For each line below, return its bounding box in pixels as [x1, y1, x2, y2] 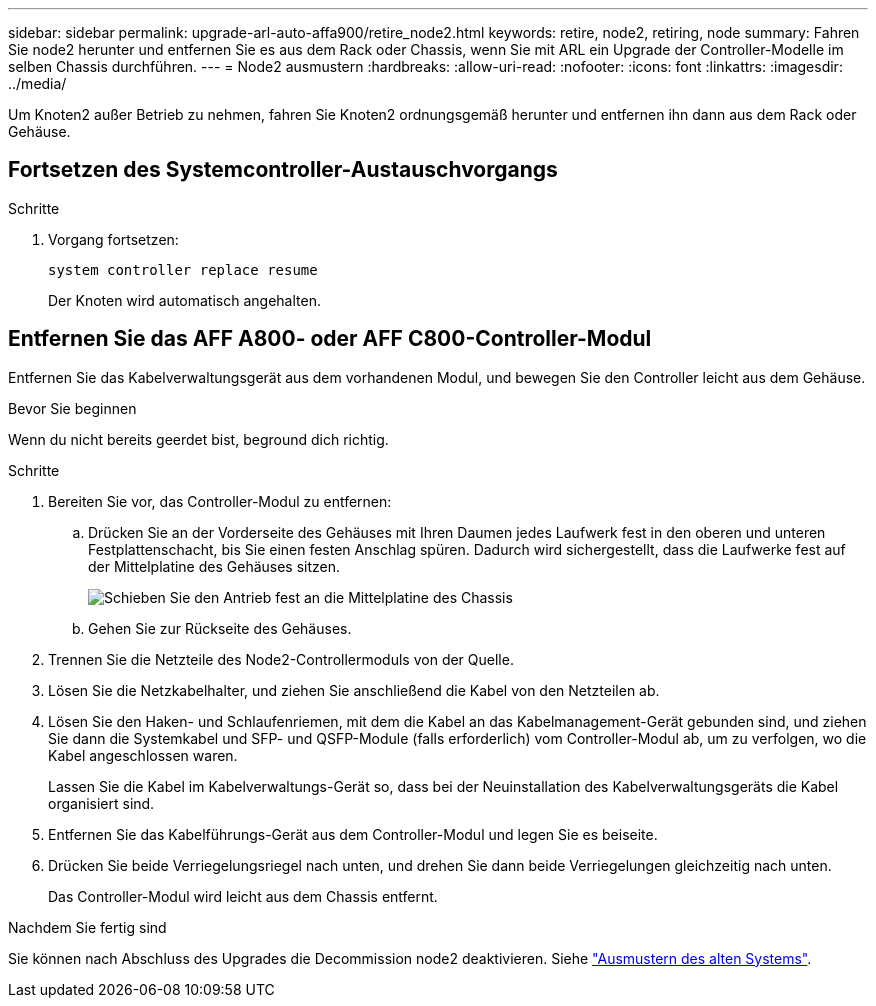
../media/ [8, 75, 67, 92]
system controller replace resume [48, 261, 318, 278]
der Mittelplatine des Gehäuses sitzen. [88, 557, 341, 575]
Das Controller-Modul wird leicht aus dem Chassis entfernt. [48, 887, 438, 905]
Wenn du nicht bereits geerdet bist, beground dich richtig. [8, 430, 389, 448]
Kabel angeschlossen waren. [48, 746, 238, 764]
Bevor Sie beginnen [8, 399, 137, 417]
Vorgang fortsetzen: [48, 230, 179, 248]
